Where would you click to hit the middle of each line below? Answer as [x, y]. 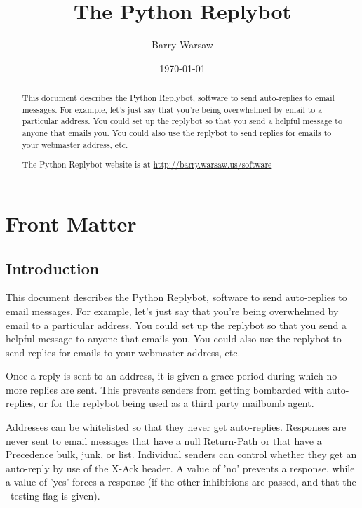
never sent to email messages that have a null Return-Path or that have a [164, 440]
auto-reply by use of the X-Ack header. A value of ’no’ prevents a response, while [180, 468]
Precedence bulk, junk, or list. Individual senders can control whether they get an [181, 454]
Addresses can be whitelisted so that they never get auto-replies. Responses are [176, 427]
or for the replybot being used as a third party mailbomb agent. [176, 403]
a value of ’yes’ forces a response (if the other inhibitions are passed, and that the [181, 482]
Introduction [53, 268]
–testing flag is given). [53, 496]
